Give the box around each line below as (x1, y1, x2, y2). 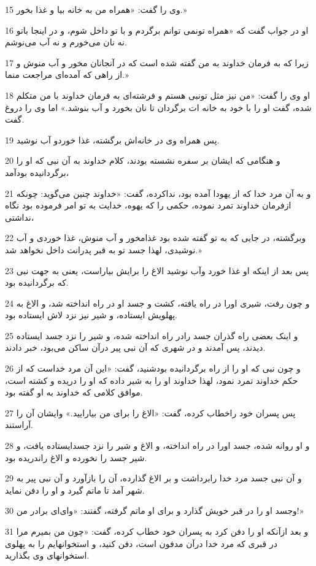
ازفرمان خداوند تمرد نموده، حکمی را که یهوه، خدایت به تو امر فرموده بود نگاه (5, 199, 291, 212)
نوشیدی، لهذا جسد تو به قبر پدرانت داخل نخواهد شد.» (5, 243, 202, 256)
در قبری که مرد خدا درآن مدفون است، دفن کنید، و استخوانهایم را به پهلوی (5, 537, 277, 549)
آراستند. (5, 418, 33, 431)
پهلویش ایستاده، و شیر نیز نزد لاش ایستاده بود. (5, 308, 177, 321)
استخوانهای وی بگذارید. (5, 549, 90, 562)
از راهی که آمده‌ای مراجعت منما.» (5, 68, 129, 81)
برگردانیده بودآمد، (5, 166, 69, 178)
